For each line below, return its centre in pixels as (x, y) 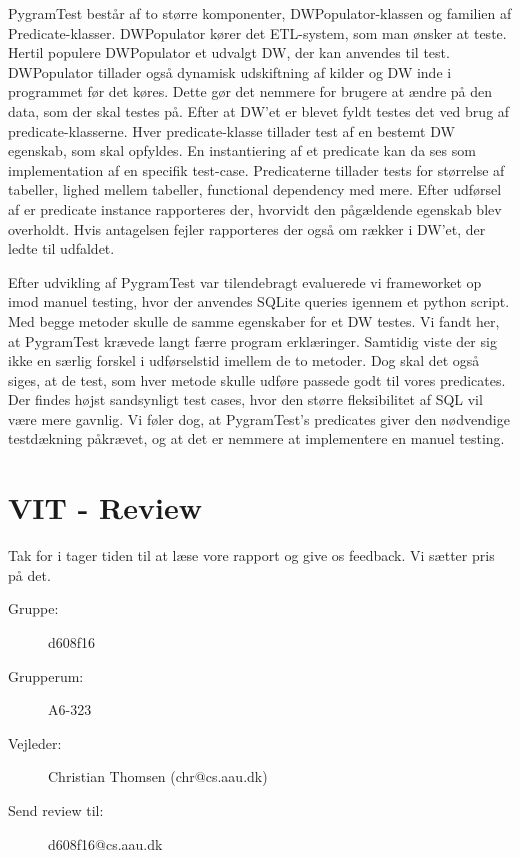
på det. (29, 574)
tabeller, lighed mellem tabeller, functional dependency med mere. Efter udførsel (255, 189)
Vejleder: (35, 742)
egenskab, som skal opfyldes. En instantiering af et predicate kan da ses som (242, 150)
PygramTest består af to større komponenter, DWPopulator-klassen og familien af (260, 13)
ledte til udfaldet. (61, 248)
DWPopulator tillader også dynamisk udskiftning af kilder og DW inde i (230, 71)
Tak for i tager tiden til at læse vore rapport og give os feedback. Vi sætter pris (251, 555)
